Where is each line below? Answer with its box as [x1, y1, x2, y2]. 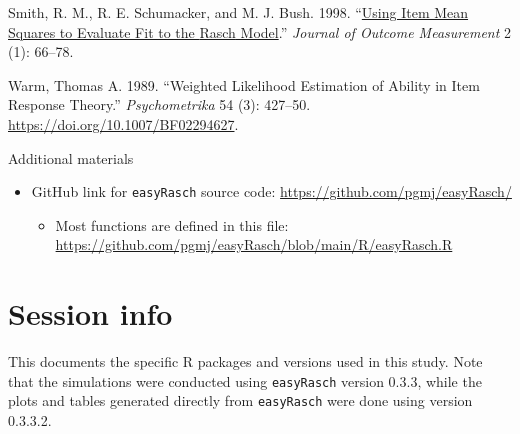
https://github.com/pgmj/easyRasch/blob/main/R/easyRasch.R [55, 234, 453, 255]
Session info [8, 293, 173, 334]
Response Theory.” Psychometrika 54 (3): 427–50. [8, 94, 311, 115]
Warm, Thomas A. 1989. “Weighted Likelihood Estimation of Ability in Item [8, 74, 480, 95]
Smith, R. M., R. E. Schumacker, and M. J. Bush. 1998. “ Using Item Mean [8, 2, 469, 22]
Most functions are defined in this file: [55, 214, 289, 235]
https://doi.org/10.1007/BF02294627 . [8, 113, 239, 134]
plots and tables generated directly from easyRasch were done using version [8, 390, 473, 411]
